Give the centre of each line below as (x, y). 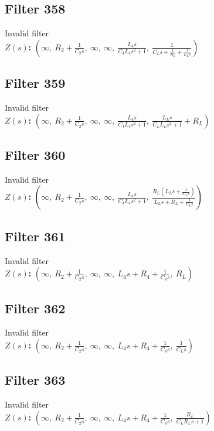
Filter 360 (35, 154)
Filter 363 (35, 380)
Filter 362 (35, 308)
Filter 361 (35, 236)
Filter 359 (35, 83)
